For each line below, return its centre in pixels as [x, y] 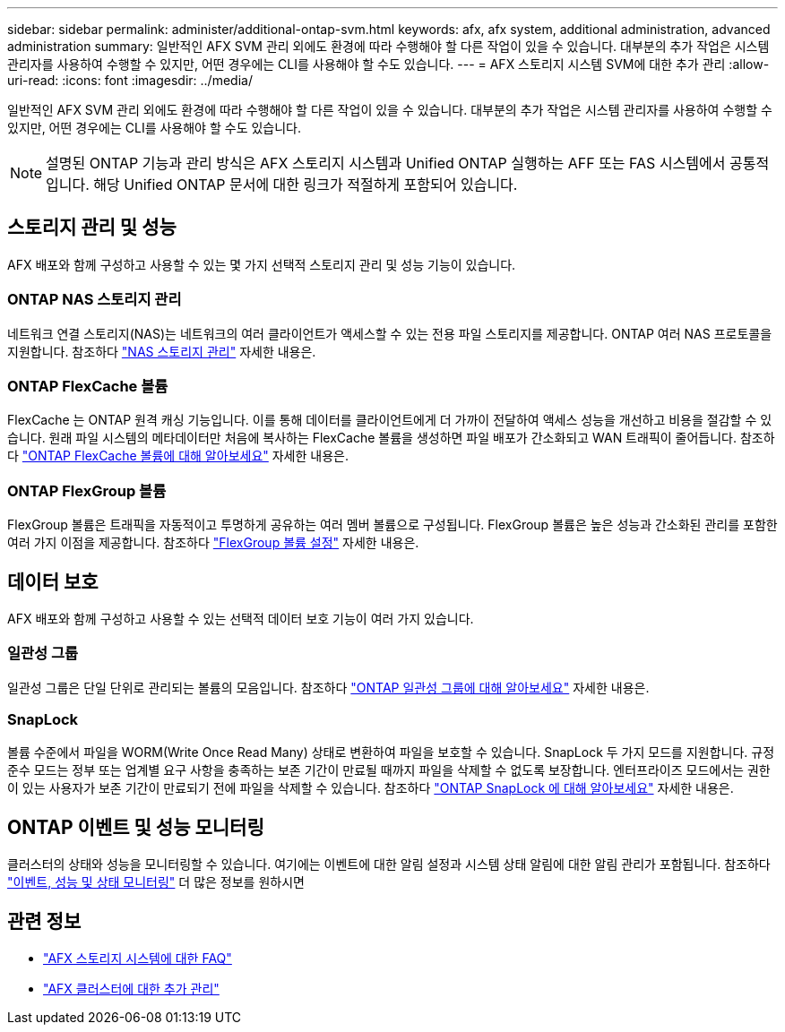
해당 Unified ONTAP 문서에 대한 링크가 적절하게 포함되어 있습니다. [306, 185]
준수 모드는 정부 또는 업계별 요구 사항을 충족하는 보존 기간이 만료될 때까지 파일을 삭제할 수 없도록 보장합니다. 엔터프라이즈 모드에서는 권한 [389, 770]
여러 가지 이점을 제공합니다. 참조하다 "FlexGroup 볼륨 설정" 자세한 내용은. [213, 543]
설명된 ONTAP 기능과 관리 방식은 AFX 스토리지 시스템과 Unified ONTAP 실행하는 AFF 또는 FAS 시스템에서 [386, 163]
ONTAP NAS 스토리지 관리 [95, 300]
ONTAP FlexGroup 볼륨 [87, 490]
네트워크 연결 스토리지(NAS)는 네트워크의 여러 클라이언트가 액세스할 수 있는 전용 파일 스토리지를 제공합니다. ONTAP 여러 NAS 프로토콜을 [390, 333]
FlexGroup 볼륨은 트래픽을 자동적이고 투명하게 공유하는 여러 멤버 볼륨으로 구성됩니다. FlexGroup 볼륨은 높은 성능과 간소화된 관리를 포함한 [392, 525]
